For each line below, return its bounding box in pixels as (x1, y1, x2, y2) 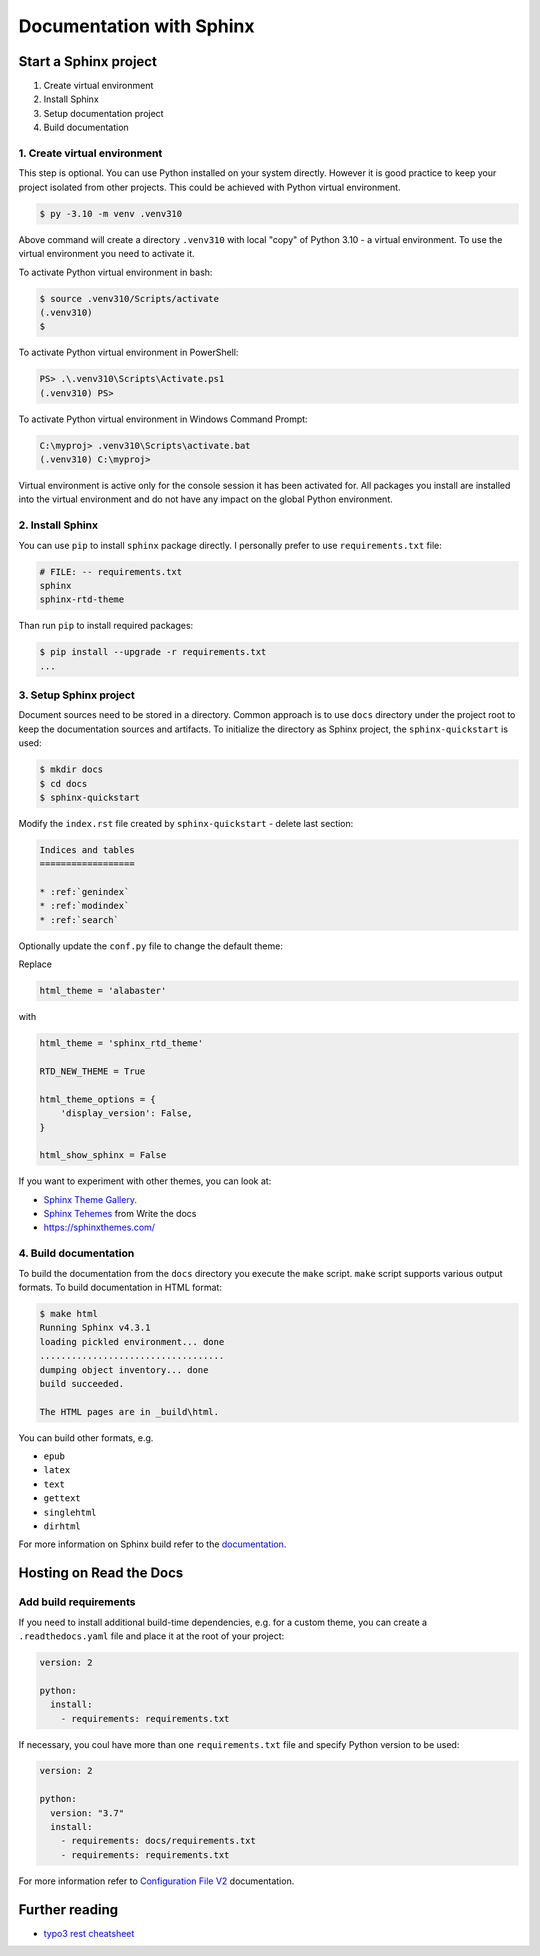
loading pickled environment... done (39, 1336, 225, 1347)
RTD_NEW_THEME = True (39, 1065, 146, 1077)
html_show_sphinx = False (39, 1150, 167, 1161)
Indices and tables (39, 844, 135, 855)
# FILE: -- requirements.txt (39, 566, 183, 577)
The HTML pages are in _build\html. (39, 1406, 220, 1417)
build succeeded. (39, 1378, 125, 1389)
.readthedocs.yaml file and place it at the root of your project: (18, 1630, 285, 1642)
